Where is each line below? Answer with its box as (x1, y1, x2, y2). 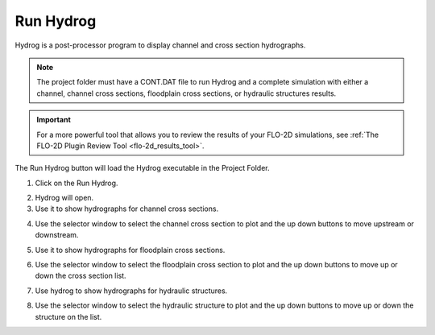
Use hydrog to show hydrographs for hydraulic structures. (35, 286, 228, 296)
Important (36, 115, 72, 125)
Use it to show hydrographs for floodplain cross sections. (35, 245, 226, 254)
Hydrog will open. (35, 193, 94, 203)
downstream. (35, 230, 79, 240)
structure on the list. (35, 312, 102, 321)
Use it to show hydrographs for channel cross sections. (35, 204, 219, 213)
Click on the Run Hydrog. (35, 178, 118, 188)
